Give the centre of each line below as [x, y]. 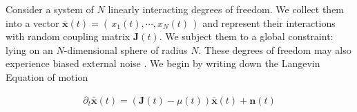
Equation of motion [47, 76]
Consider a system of [50, 9]
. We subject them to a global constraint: [246, 36]
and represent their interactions [269, 22]
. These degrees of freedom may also [275, 49]
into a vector [32, 22]
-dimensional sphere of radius [126, 49]
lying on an [29, 49]
